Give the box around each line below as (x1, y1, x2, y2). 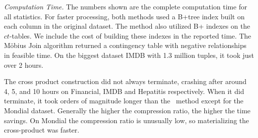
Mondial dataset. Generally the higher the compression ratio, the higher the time (4, 105, 251, 115)
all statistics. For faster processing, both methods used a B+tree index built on (4, 11, 245, 21)
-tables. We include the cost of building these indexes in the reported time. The (9, 30, 252, 41)
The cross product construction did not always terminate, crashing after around (4, 76, 247, 87)
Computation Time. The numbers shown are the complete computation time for (4, 1, 247, 11)
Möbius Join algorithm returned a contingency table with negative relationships (4, 40, 247, 50)
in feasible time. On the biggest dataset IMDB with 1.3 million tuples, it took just (4, 49, 254, 60)
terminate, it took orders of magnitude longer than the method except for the (4, 95, 244, 106)
